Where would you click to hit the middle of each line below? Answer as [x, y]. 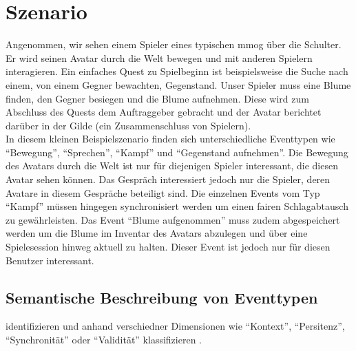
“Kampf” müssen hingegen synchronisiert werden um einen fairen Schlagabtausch [177, 206]
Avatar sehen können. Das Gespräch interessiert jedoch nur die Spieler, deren [168, 179]
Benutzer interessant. [50, 260]
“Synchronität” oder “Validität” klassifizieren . [104, 340]
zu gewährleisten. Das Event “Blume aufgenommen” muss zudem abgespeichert [173, 219]
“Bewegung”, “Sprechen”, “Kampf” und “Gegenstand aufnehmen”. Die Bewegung [177, 152]
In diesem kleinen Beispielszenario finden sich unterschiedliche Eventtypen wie [170, 139]
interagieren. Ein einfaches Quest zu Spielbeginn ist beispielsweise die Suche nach [177, 71]
